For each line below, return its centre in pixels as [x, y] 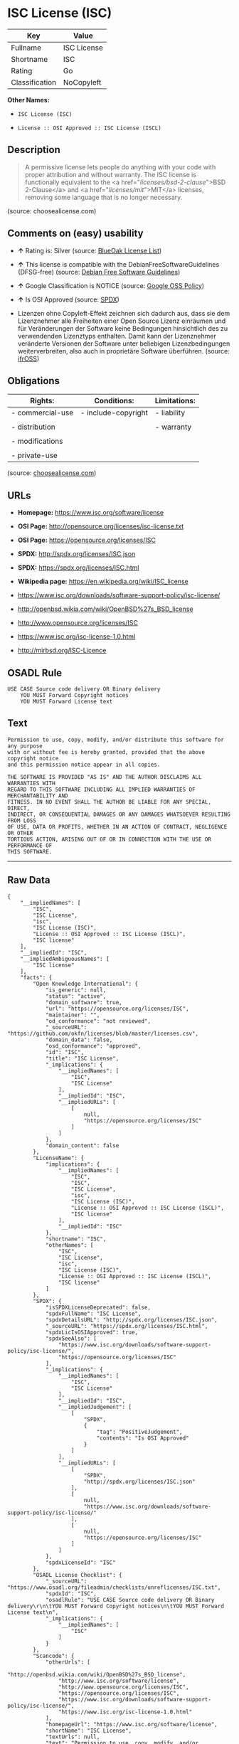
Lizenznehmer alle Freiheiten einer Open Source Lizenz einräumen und [122, 321]
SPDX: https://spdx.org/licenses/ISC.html [78, 568]
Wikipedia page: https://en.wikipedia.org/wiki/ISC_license [103, 582]
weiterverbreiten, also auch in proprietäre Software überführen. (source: [123, 351]
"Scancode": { [54, 1656]
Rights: [42, 401]
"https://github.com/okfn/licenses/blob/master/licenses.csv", [103, 1033]
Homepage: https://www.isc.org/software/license [91, 513]
